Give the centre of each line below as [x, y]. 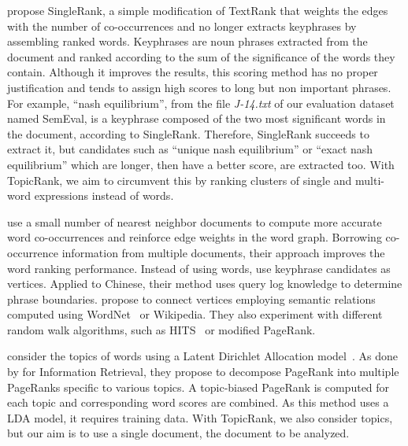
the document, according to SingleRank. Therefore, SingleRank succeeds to [188, 133]
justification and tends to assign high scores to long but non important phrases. [199, 87]
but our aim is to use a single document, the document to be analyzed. [178, 433]
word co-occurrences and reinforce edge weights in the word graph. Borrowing [195, 237]
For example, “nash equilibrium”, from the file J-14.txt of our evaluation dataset [201, 103]
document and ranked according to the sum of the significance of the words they [201, 56]
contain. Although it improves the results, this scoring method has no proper [193, 72]
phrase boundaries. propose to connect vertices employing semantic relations [191, 299]
